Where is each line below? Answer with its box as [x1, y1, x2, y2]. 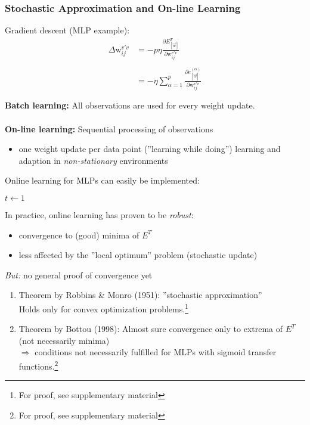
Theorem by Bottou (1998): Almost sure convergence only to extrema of [18, 322, 283, 335]
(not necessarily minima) [18, 334, 110, 346]
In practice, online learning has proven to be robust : [5, 209, 194, 221]
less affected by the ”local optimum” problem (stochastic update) [18, 249, 258, 261]
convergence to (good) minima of [18, 228, 139, 241]
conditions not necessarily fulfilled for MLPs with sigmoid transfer [35, 346, 277, 358]
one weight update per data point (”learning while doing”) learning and [18, 142, 281, 155]
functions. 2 [18, 358, 58, 372]
